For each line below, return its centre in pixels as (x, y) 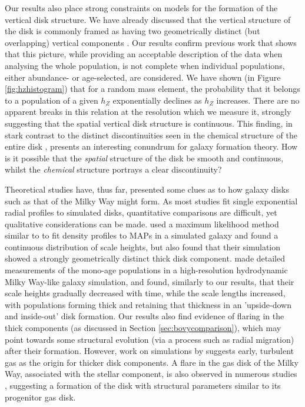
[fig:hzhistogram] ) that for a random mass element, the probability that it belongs (152, 89)
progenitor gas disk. (40, 397)
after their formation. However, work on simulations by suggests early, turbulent (150, 351)
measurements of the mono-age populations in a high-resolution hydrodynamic (146, 270)
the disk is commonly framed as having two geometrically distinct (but (132, 31)
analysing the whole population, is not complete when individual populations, (145, 65)
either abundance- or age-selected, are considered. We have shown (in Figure (143, 77)
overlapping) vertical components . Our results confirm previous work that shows (151, 42)
